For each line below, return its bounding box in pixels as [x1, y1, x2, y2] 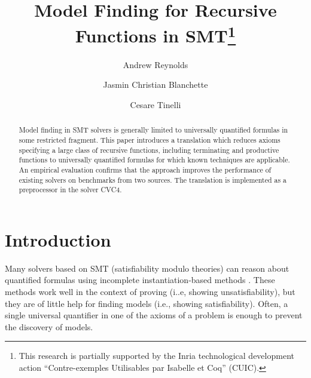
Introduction [5, 227, 111, 251]
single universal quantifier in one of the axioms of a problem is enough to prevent [5, 309, 303, 321]
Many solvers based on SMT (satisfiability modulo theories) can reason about [5, 262, 289, 274]
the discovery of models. [5, 320, 93, 333]
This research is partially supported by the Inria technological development [19, 349, 294, 362]
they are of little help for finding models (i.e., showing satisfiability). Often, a [5, 297, 288, 309]
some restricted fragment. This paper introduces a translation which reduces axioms [19, 134, 280, 145]
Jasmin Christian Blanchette [103, 78, 208, 91]
